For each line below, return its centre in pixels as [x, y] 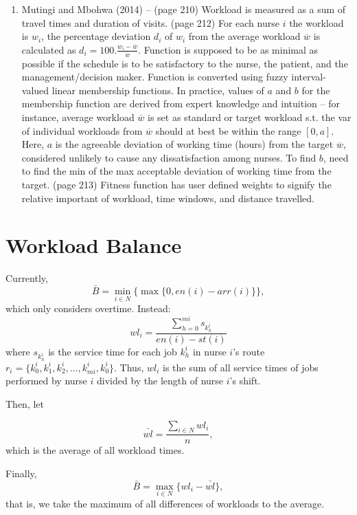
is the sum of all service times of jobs [241, 367]
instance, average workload [78, 117]
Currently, [27, 278]
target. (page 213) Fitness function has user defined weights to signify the [176, 184]
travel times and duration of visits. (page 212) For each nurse [150, 22]
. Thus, [129, 367]
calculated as [49, 49]
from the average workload [244, 36]
